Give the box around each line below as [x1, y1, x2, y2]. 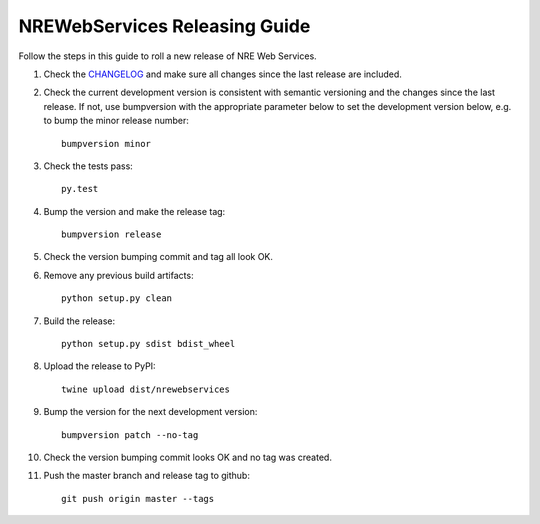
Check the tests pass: [43, 160, 134, 172]
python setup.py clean [61, 293, 173, 304]
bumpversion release [61, 229, 162, 240]
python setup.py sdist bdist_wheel [61, 338, 236, 350]
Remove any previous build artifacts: [43, 269, 194, 281]
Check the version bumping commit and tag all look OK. [43, 251, 274, 263]
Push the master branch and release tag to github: [43, 470, 250, 482]
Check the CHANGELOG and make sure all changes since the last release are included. [43, 68, 402, 80]
